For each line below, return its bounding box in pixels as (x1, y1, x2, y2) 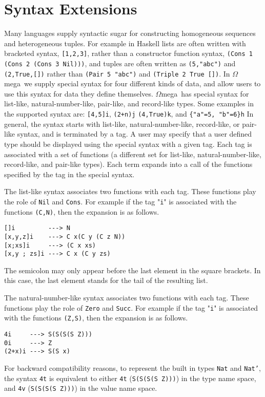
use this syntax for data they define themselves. (4, 88, 153, 99)
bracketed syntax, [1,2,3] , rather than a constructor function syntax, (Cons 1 (4, 48, 253, 59)
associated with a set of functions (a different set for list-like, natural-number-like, (4, 148, 261, 159)
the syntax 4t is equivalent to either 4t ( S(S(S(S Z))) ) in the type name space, (4, 372, 256, 383)
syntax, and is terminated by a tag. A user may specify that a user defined (17, 128, 252, 139)
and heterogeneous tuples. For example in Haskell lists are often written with (4, 37, 246, 48)
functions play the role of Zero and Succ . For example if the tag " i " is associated (4, 302, 258, 313)
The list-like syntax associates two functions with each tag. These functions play (4, 186, 256, 197)
